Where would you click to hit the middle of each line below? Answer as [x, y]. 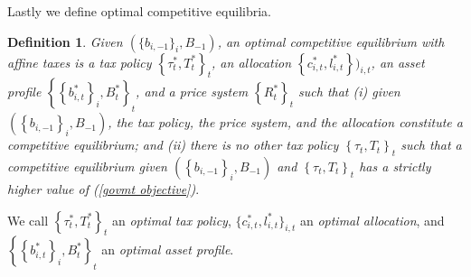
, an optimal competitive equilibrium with [331, 41]
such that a [431, 145]
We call [28, 220]
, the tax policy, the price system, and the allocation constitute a [285, 122]
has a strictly [395, 166]
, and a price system [192, 92]
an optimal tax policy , [171, 220]
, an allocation [252, 62]
